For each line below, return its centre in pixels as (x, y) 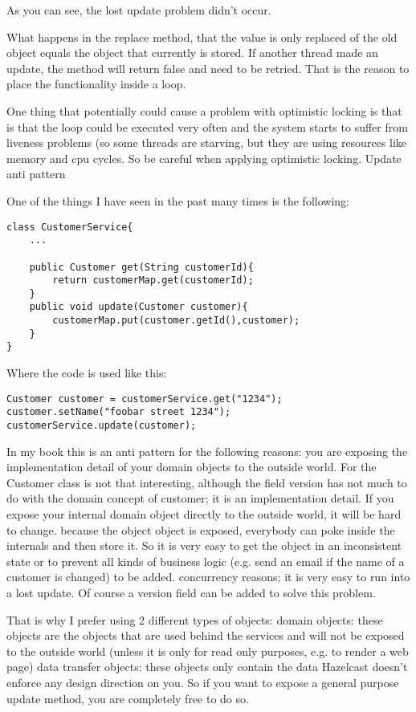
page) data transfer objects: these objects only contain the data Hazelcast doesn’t (207, 667)
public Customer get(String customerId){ (141, 267)
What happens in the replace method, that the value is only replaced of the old (202, 37)
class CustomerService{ (70, 227)
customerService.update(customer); (102, 425)
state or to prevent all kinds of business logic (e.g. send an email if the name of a (206, 561)
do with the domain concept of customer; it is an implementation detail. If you (200, 498)
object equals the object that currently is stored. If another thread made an (192, 53)
